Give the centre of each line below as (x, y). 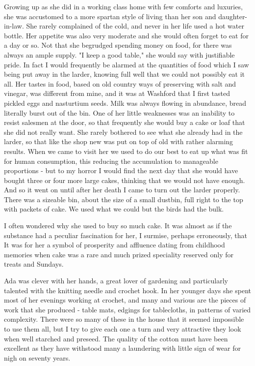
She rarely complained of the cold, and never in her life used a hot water (135, 26)
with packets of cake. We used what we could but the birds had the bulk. (114, 209)
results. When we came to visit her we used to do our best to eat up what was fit (126, 151)
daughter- (233, 16)
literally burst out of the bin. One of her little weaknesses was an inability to (119, 112)
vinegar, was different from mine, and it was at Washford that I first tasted (117, 93)
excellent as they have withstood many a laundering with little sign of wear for (122, 348)
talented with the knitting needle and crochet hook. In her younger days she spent (127, 290)
